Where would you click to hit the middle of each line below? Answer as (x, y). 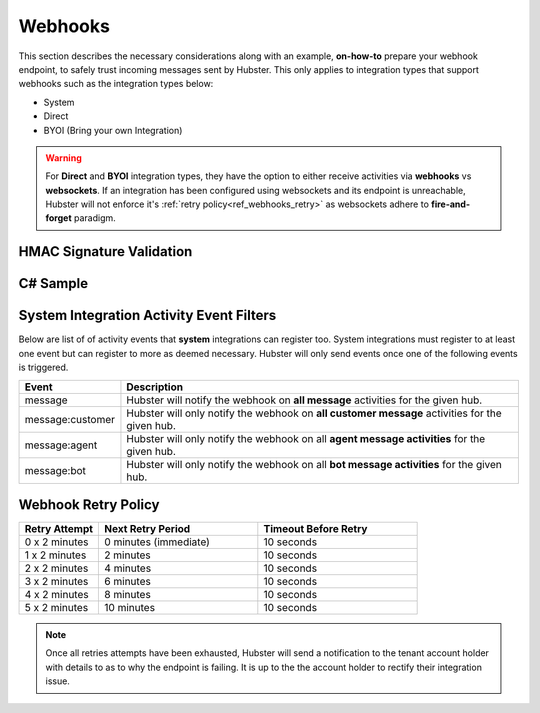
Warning (63, 157)
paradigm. (95, 218)
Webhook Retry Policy (89, 504)
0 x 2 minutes (56, 542)
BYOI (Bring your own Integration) (113, 130)
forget (58, 218)
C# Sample (53, 283)
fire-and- (450, 204)
